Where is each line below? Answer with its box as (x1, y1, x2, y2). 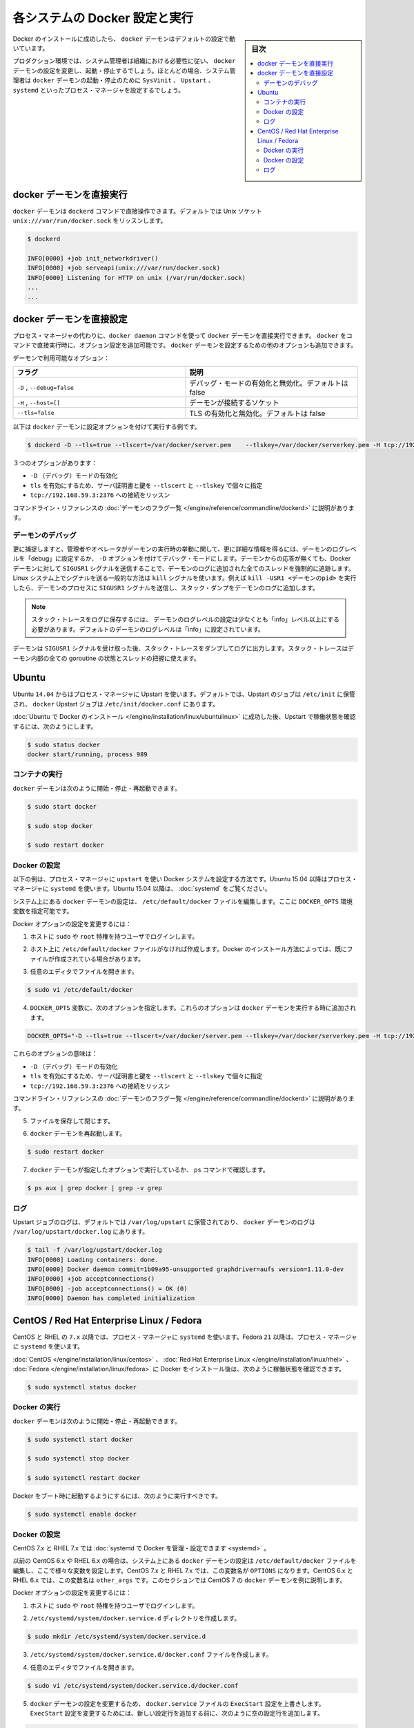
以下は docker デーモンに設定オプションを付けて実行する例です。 (12, 422, 201, 431)
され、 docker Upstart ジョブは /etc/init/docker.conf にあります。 (12, 699, 219, 708)
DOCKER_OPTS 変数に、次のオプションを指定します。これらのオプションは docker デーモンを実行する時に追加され (30, 1004, 357, 1012)
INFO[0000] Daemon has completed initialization (27, 1295, 195, 1302)
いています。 (12, 44, 49, 52)
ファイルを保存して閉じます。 (30, 1116, 115, 1125)
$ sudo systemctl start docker (27, 1435, 134, 1443)
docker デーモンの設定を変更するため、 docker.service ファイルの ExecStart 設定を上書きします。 (30, 1699, 325, 1707)
